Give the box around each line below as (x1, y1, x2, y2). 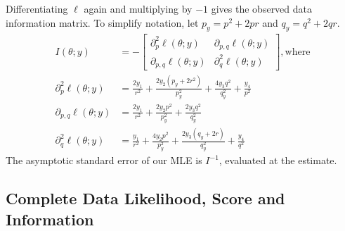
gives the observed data (211, 1, 313, 15)
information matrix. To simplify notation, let (6, 15, 199, 30)
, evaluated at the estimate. (219, 153, 337, 168)
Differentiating (6, 1, 68, 15)
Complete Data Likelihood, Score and (6, 187, 285, 209)
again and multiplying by (84, 1, 193, 15)
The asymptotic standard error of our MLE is (6, 153, 202, 168)
